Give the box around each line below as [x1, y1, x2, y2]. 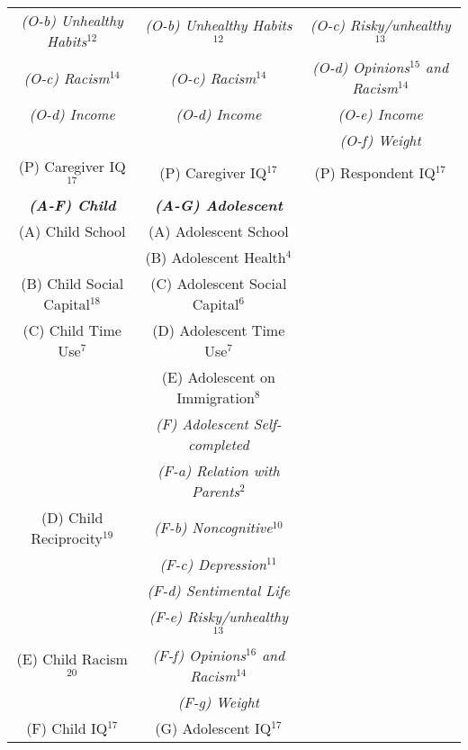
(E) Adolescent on [161, 366, 275, 387]
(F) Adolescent [155, 412, 248, 434]
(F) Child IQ [26, 717, 108, 738]
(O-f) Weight [339, 130, 421, 150]
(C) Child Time [22, 319, 121, 340]
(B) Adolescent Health [145, 246, 286, 267]
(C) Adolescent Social [150, 272, 287, 294]
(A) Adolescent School [148, 220, 289, 241]
